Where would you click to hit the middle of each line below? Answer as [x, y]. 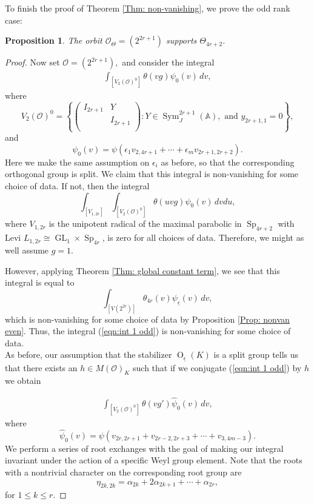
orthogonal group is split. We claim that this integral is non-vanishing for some [152, 174]
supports [182, 40]
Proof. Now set [32, 62]
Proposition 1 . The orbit [54, 40]
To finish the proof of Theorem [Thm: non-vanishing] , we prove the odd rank [148, 8]
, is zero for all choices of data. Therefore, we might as [203, 237]
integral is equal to [40, 282]
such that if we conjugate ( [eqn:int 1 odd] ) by [217, 367]
